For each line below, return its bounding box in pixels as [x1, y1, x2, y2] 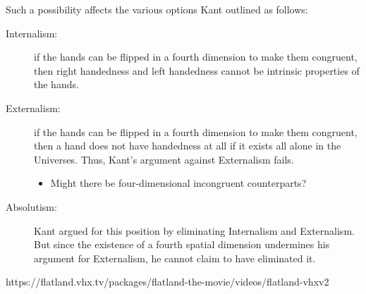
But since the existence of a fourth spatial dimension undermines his [34, 237, 330, 252]
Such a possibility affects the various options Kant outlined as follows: [6, 2, 308, 16]
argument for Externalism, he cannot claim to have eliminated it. [34, 250, 316, 265]
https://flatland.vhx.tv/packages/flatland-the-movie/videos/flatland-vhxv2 [6, 274, 329, 289]
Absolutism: [6, 199, 57, 214]
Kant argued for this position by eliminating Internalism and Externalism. [34, 223, 355, 238]
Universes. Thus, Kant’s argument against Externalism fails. [34, 152, 294, 166]
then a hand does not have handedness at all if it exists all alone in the [34, 138, 341, 153]
